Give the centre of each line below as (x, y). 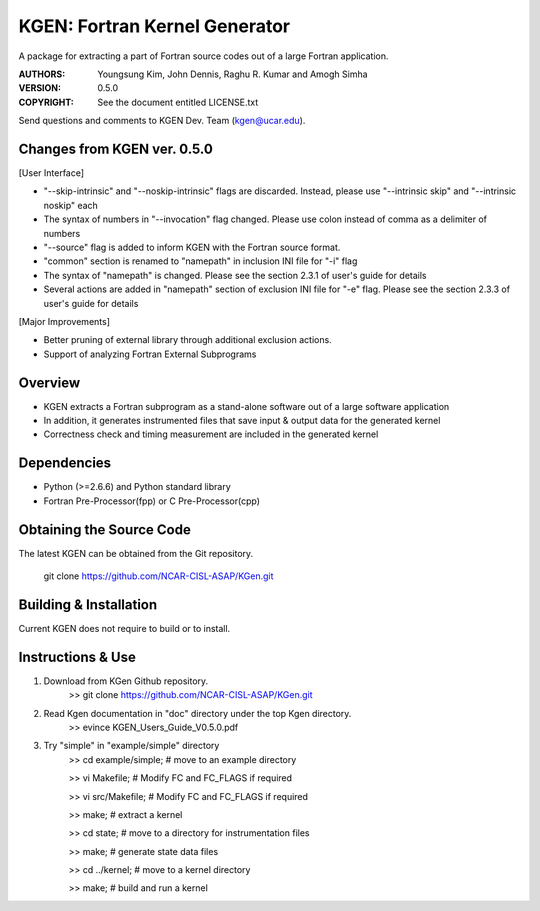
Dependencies (65, 463)
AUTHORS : (42, 74)
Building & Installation (88, 604)
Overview (49, 382)
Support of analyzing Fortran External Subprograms (150, 354)
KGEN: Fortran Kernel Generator (154, 26)
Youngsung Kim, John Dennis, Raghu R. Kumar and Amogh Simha (233, 74)
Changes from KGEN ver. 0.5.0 (116, 148)
